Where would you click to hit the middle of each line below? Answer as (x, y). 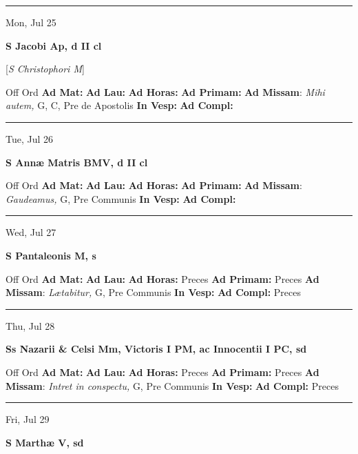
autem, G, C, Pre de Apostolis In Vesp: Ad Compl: (119, 105)
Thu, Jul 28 (30, 325)
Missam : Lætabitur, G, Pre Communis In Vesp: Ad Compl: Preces (153, 292)
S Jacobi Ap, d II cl (54, 45)
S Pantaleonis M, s (51, 255)
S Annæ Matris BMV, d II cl (77, 162)
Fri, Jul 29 (28, 419)
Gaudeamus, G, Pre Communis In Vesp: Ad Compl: (121, 198)
